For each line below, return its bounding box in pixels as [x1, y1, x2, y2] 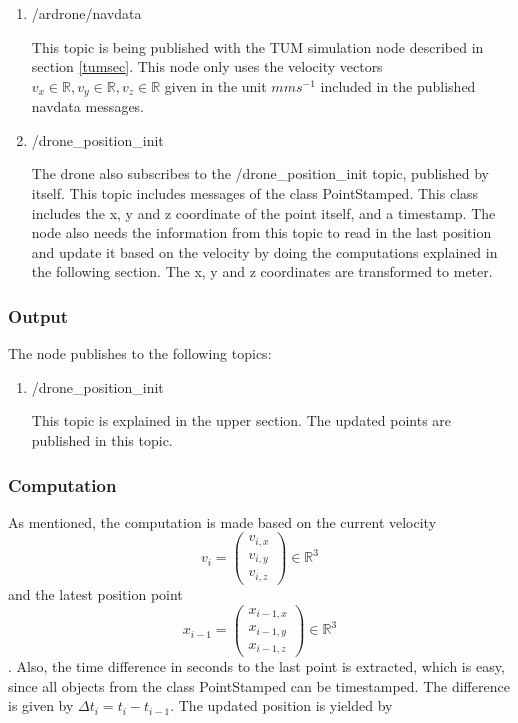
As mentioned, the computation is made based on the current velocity [8, 511, 437, 532]
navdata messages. [31, 96, 145, 117]
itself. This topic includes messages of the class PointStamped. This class [31, 183, 479, 204]
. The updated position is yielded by [170, 695, 393, 716]
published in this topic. [31, 429, 173, 450]
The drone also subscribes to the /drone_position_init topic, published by [31, 163, 489, 184]
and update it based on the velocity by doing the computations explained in [31, 241, 498, 262]
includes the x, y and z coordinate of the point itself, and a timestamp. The [31, 202, 496, 223]
